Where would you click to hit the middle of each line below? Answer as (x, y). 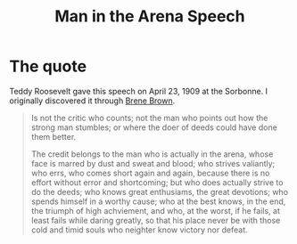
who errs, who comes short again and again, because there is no (150, 173)
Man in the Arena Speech (150, 16)
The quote (48, 66)
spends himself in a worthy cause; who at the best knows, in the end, (158, 201)
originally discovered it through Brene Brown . (92, 101)
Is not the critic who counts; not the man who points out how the (149, 118)
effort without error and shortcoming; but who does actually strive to (157, 182)
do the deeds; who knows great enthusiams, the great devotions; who (159, 191)
